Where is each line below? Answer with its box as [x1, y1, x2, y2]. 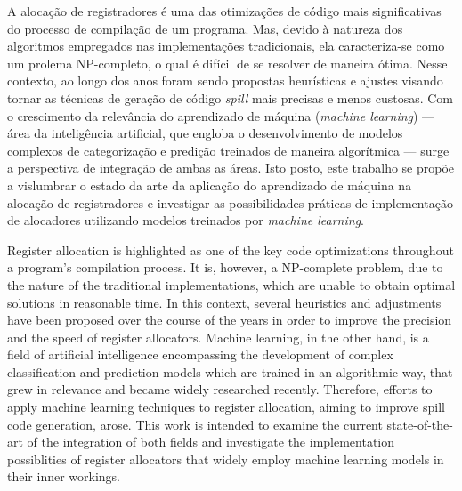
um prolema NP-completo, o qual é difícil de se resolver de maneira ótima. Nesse [7, 53, 448, 72]
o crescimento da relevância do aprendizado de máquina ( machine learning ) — [7, 106, 435, 125]
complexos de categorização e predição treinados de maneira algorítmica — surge [7, 141, 450, 159]
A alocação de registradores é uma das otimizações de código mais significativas [7, 2, 442, 20]
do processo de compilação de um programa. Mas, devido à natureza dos [7, 19, 403, 37]
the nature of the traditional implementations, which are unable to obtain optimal [7, 275, 456, 294]
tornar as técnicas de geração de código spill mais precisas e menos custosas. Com [7, 88, 454, 107]
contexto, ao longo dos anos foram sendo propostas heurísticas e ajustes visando [7, 71, 443, 90]
